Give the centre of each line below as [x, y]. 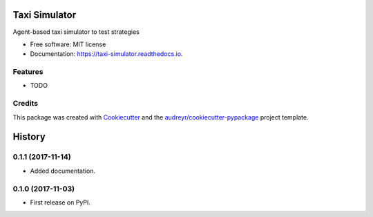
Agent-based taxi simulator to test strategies [76, 32]
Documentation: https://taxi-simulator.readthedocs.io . [106, 54]
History [29, 137]
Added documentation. [63, 171]
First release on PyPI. [60, 202]
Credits [25, 104]
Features [28, 72]
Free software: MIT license [68, 44]
